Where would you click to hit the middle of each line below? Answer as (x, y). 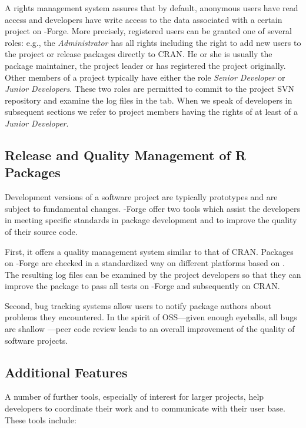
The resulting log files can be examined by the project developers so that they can (153, 274)
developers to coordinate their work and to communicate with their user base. (145, 408)
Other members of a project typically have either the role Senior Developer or (145, 77)
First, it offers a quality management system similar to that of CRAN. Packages (149, 251)
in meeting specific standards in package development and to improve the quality (151, 220)
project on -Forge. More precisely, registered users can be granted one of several (148, 31)
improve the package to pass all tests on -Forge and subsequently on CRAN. (142, 286)
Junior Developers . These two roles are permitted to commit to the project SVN (150, 89)
